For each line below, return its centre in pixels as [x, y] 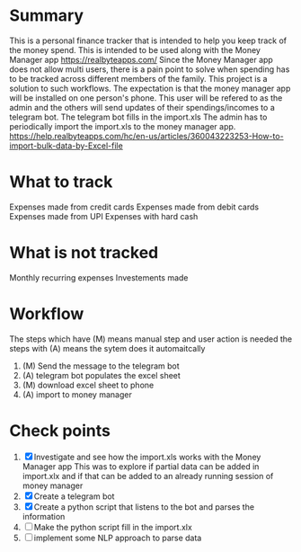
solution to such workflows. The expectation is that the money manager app [150, 88]
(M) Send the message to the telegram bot [101, 366]
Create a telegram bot [74, 496]
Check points [60, 430]
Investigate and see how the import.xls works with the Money [147, 457]
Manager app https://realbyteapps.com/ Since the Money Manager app [142, 59]
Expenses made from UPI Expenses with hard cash [104, 216]
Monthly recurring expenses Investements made [99, 277]
